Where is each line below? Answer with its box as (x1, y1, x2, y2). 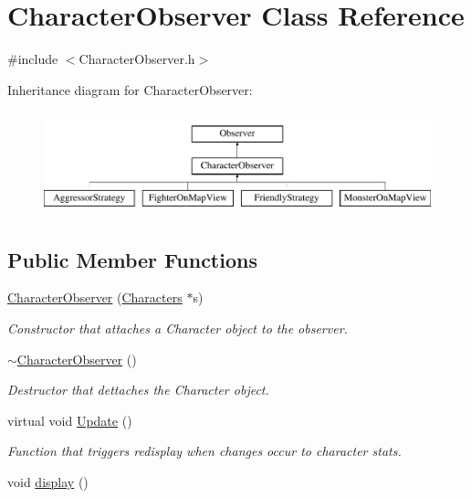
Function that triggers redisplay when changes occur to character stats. (7, 441, 402, 461)
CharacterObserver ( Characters (7, 288, 183, 307)
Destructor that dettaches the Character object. (7, 380, 269, 399)
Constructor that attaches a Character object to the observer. (7, 319, 348, 338)
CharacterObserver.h (78, 49, 195, 69)
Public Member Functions (7, 245, 257, 273)
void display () (7, 472, 89, 492)
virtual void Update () (7, 410, 132, 429)
